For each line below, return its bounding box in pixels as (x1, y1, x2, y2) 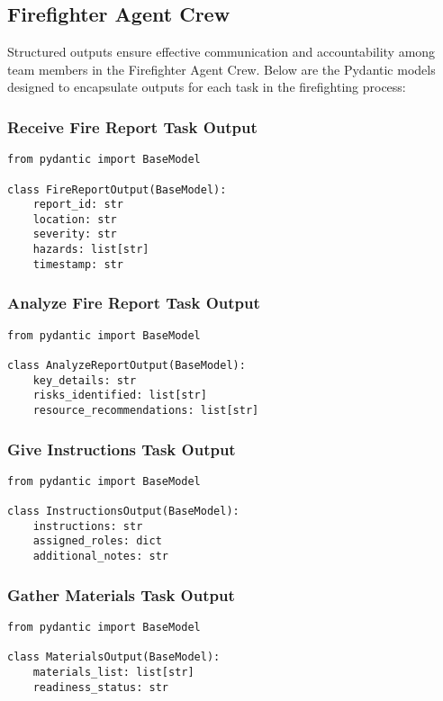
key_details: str (32, 373, 137, 387)
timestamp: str (32, 257, 123, 271)
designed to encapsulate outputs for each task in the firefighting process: (7, 77, 406, 96)
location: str (32, 212, 117, 226)
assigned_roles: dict (32, 535, 162, 548)
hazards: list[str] (32, 243, 149, 256)
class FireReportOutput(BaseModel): (7, 183, 227, 196)
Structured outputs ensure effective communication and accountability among (7, 42, 436, 61)
